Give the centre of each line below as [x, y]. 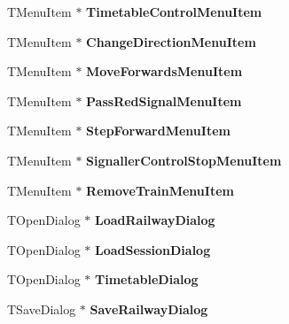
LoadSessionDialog [153, 249]
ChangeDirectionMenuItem [171, 41]
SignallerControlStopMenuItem [184, 160]
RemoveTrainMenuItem [160, 190]
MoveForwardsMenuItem [164, 71]
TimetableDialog [147, 279]
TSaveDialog [42, 309]
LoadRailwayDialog [155, 220]
